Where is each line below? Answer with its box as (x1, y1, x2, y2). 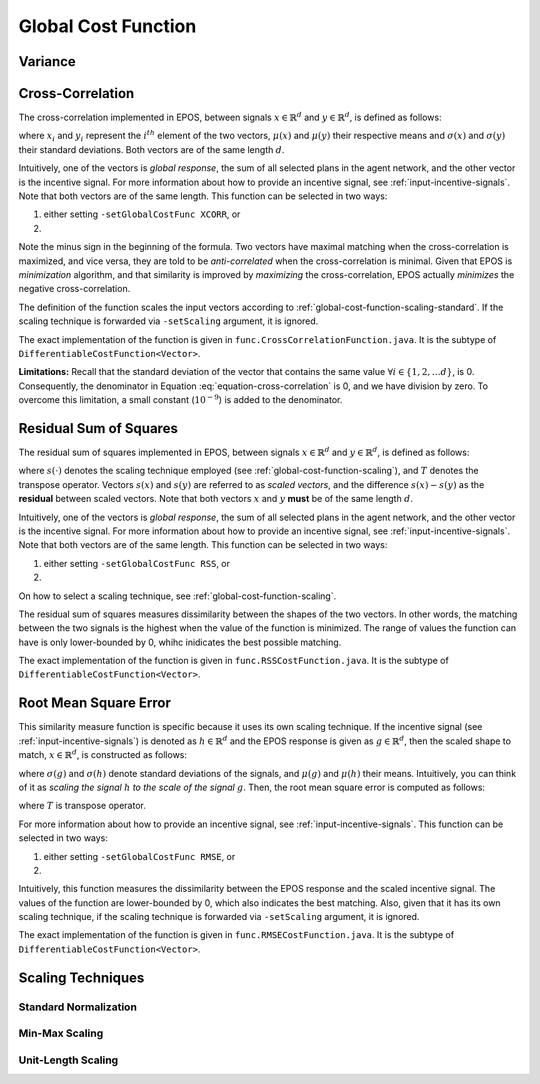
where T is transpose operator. (18, 800, 147, 812)
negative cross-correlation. (18, 283, 131, 295)
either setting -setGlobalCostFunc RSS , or (43, 557, 230, 569)
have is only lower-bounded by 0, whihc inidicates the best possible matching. (18, 636, 342, 648)
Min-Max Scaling (18, 1026, 104, 1040)
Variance (18, 53, 77, 70)
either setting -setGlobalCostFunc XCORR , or (43, 208, 241, 220)
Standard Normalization (18, 1000, 137, 1014)
